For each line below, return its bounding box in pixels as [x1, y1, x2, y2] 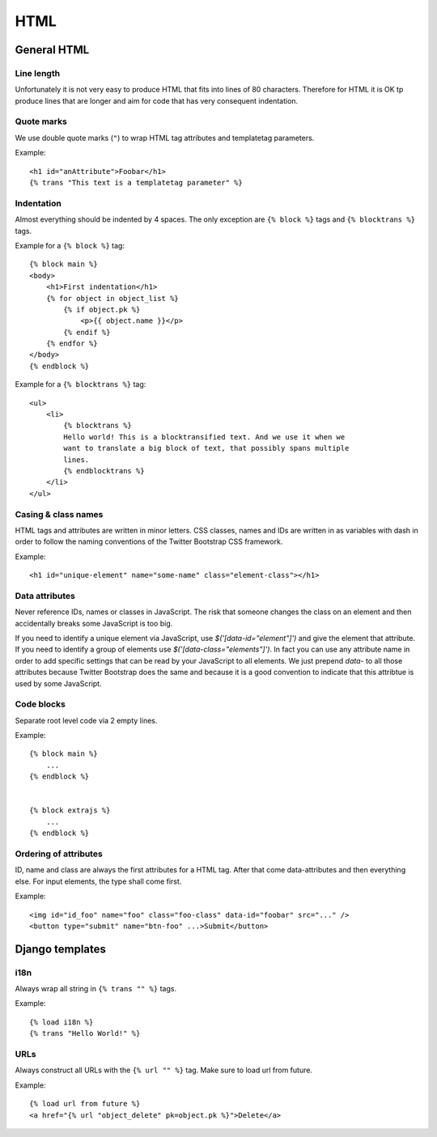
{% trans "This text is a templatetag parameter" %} [29, 178, 243, 188]
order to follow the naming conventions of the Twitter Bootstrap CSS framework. [15, 537, 283, 546]
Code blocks [15, 698, 66, 710]
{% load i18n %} [29, 1017, 94, 1027]
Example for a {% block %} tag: [15, 240, 125, 250]
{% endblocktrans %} [63, 466, 145, 475]
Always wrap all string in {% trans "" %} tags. [15, 984, 177, 994]
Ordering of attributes [15, 848, 103, 859]
